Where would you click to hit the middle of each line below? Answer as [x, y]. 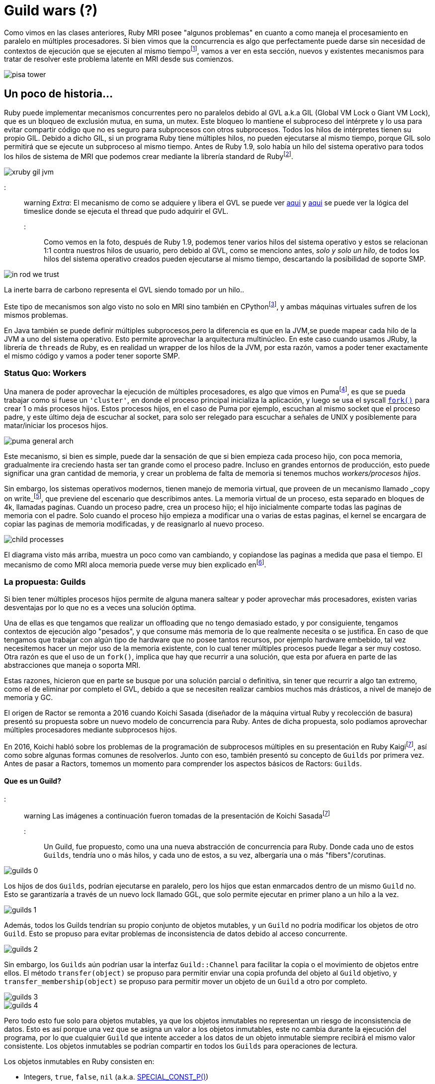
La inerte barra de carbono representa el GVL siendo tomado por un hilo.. [124, 289]
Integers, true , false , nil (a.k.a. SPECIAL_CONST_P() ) [116, 1077]
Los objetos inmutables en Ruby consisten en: [79, 1061]
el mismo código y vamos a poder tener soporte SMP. [92, 356]
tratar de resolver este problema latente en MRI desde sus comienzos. [119, 59]
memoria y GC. [29, 698]
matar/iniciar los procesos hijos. [56, 425]
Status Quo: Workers [45, 373]
